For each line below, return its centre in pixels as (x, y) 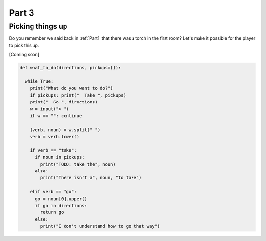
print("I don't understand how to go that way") (100, 226)
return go (52, 212)
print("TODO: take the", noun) (78, 164)
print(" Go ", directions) (64, 102)
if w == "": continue (56, 116)
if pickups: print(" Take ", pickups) (78, 95)
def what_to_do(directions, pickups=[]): (70, 68)
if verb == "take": (53, 150)
